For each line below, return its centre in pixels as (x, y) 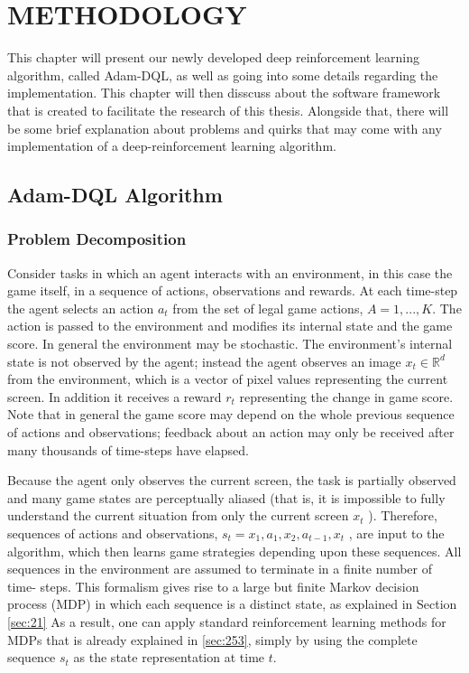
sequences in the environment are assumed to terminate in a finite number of (220, 569)
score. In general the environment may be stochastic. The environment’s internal (230, 344)
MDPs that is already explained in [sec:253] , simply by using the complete (212, 639)
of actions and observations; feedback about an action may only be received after (231, 432)
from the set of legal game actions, (268, 308)
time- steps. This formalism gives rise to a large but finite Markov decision (213, 586)
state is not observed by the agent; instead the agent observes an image (204, 361)
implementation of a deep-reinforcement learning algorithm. (172, 146)
